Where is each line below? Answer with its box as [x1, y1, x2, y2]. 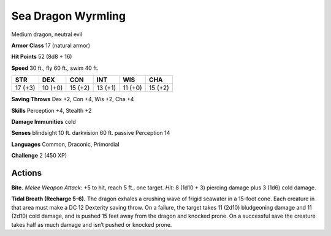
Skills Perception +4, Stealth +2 [11, 107, 92, 114]
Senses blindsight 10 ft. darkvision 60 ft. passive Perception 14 [11, 129, 170, 137]
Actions [11, 167, 42, 178]
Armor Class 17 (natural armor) [11, 42, 91, 49]
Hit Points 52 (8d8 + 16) [11, 53, 72, 61]
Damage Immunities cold [11, 118, 76, 125]
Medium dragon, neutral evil [11, 31, 83, 38]
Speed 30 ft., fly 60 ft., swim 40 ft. [11, 64, 99, 72]
